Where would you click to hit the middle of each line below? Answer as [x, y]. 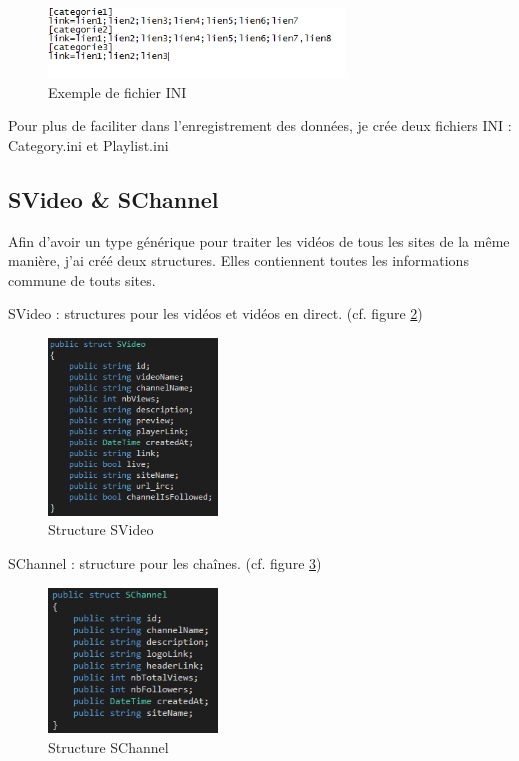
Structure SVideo [101, 529]
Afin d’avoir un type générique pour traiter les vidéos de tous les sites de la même [259, 240]
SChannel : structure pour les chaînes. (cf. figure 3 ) [165, 563]
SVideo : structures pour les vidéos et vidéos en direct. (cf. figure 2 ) [215, 313]
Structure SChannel [108, 746]
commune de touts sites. [82, 279]
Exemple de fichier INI [117, 91]
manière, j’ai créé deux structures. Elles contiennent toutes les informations [238, 260]
